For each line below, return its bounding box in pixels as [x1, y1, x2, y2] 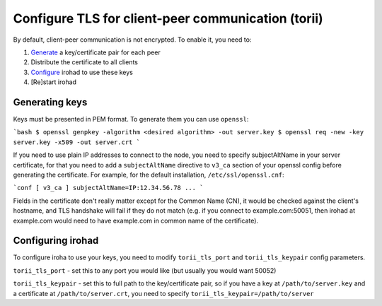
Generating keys [13, 96, 88, 108]
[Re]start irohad [30, 78, 77, 86]
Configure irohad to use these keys [30, 68, 134, 76]
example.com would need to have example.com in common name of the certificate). [13, 216, 258, 225]
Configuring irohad [13, 235, 99, 247]
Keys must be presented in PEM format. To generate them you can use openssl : [13, 115, 249, 124]
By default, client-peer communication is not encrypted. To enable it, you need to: [13, 35, 252, 44]
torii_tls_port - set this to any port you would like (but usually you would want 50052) [13, 266, 277, 275]
